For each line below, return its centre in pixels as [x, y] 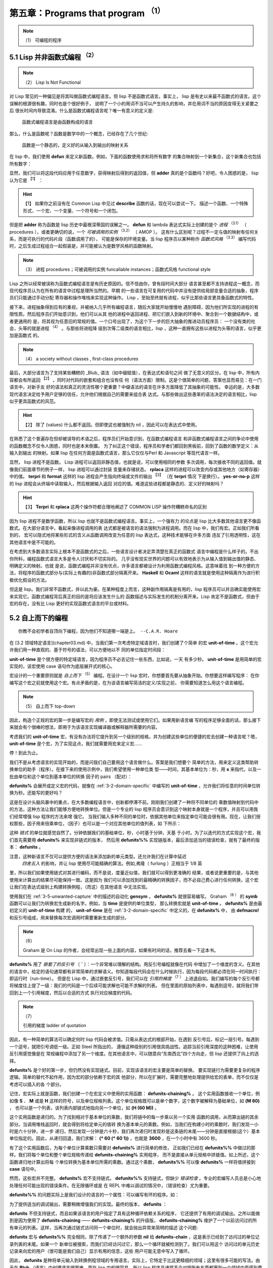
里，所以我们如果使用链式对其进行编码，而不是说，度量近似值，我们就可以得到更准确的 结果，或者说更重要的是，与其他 [134, 873]
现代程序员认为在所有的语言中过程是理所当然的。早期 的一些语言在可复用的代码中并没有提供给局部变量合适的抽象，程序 [134, 290]
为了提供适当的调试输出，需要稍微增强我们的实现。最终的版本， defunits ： [88, 1204]
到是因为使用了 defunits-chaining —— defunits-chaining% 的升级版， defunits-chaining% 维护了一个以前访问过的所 [133, 1220]
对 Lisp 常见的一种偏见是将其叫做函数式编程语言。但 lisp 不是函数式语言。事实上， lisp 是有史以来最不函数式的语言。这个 [135, 96]
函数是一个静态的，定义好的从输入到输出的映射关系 [75, 145]
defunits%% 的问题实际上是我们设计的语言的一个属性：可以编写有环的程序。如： [94, 1195]
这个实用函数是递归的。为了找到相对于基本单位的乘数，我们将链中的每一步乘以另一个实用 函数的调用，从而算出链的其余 [134, 1117]
